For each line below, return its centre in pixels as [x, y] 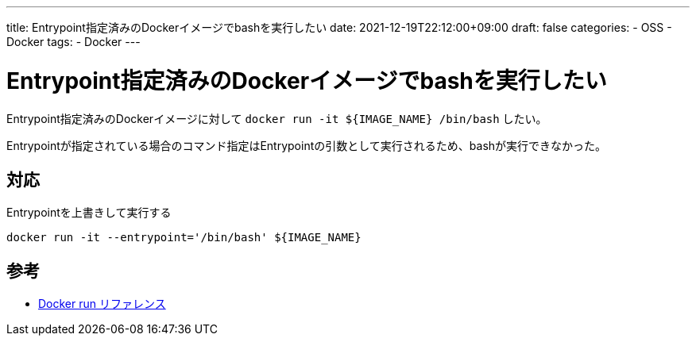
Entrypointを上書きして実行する [89, 213]
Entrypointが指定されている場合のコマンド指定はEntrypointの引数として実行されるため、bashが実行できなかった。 [307, 145]
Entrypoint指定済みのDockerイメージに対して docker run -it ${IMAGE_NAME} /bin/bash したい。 [277, 118]
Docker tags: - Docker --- [73, 42]
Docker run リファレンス [102, 304]
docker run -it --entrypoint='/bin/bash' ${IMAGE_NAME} [184, 238]
